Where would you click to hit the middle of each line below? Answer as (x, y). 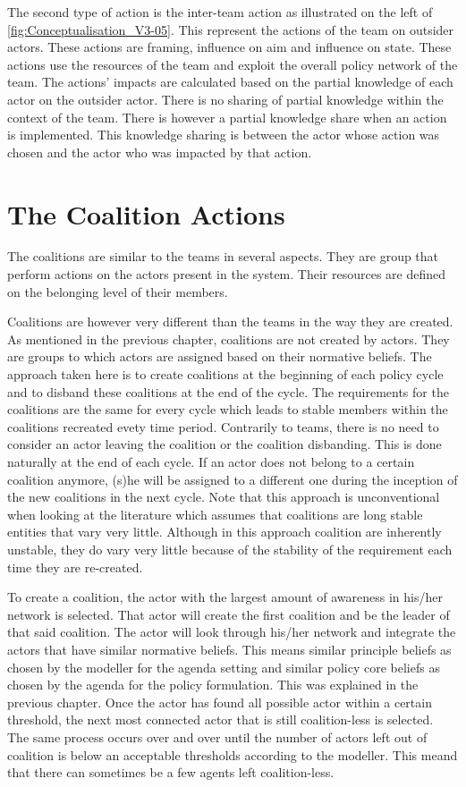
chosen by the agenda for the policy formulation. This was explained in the (213, 685)
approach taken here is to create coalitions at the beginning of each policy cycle (225, 374)
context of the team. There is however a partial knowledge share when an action (227, 117)
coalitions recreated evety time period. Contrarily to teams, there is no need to (223, 426)
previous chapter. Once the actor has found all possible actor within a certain (220, 702)
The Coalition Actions (146, 213)
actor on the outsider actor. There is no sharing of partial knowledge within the (225, 99)
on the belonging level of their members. (118, 291)
